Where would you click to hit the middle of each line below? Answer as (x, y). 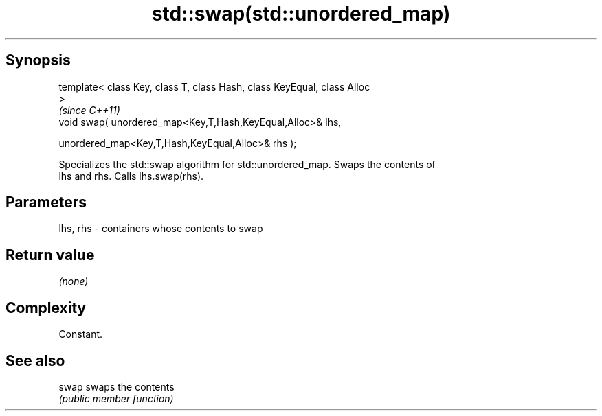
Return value (50, 255)
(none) (74, 281)
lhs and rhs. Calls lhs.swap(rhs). (131, 176)
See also (35, 360)
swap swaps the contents (116, 386)
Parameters (46, 203)
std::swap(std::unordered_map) (301, 14)
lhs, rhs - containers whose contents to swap (161, 229)
